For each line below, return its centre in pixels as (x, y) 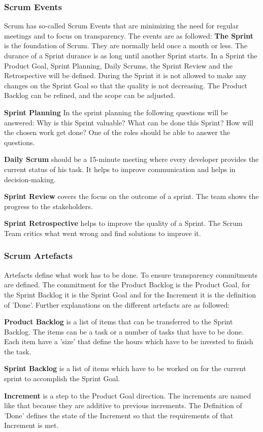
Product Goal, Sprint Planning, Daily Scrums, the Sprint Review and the (118, 65)
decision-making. (30, 179)
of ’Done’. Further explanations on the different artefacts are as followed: (117, 304)
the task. (18, 351)
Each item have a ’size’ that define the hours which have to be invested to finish (129, 341)
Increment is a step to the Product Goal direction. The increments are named (128, 395)
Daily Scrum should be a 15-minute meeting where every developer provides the (131, 159)
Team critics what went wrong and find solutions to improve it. (103, 233)
